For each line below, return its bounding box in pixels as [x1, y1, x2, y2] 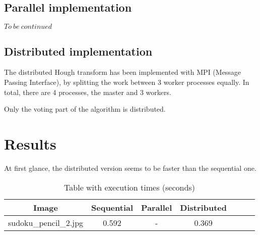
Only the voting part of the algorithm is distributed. [4, 104, 166, 114]
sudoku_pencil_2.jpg [8, 216, 84, 228]
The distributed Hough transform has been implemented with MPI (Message [4, 67, 241, 77]
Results [4, 133, 56, 154]
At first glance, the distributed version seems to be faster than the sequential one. [4, 162, 256, 173]
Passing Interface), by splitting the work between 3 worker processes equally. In [4, 77, 249, 87]
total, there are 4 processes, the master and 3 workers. [4, 86, 171, 97]
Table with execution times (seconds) [64, 181, 195, 193]
